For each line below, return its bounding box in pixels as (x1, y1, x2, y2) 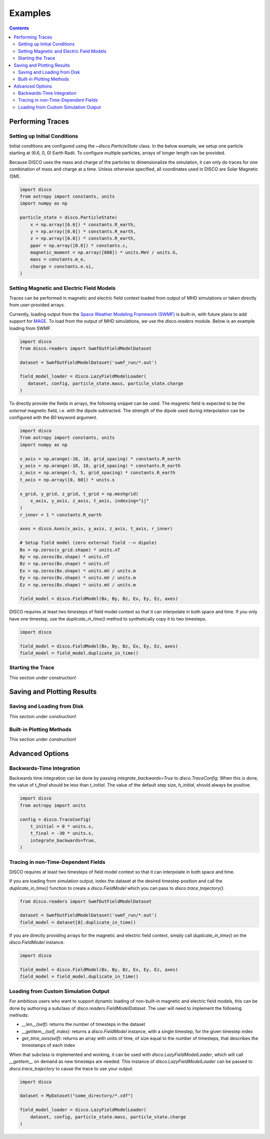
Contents (9, 25, 29, 31)
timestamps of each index (21, 1042, 75, 1048)
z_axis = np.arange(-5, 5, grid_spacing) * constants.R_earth (19, 470, 175, 475)
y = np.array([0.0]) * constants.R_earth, (30, 228, 136, 234)
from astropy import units (19, 802, 86, 808)
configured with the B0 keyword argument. (9, 414, 97, 420)
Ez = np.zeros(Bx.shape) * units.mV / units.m (19, 582, 136, 588)
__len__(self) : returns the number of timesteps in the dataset (21, 1021, 145, 1027)
